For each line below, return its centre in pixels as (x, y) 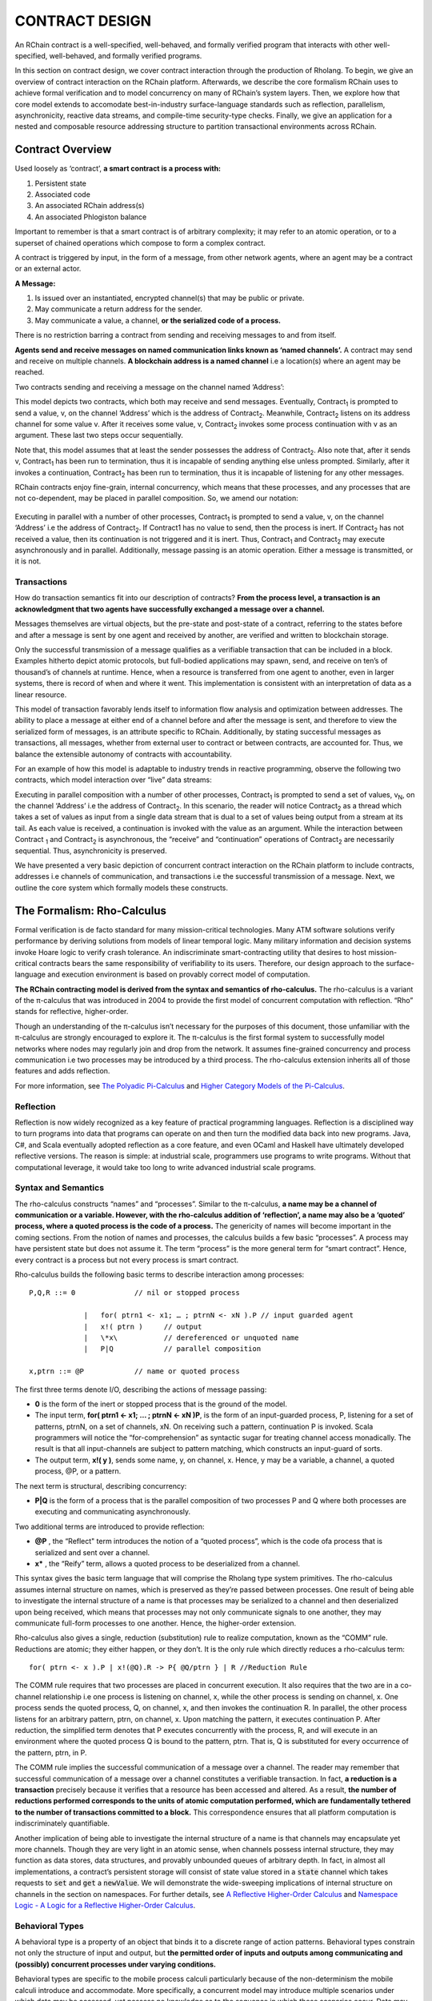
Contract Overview (63, 149)
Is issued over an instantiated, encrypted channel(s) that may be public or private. (170, 298)
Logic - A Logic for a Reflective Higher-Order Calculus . (105, 1905)
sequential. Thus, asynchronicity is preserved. (91, 850)
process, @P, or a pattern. (78, 1471)
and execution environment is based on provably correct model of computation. (178, 974)
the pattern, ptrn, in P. (51, 1752)
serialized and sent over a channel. (92, 1552)
